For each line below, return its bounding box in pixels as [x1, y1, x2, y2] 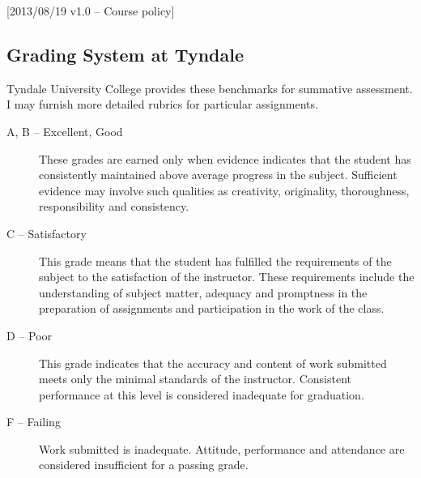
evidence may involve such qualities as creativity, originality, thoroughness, [39, 181, 410, 198]
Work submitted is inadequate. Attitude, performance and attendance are [39, 440, 405, 457]
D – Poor [6, 326, 53, 344]
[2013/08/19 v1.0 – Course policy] [6, 2, 175, 19]
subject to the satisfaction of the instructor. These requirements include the [39, 268, 415, 285]
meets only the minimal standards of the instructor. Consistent [39, 370, 351, 387]
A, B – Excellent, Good [6, 122, 123, 139]
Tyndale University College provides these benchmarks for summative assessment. [6, 79, 413, 96]
